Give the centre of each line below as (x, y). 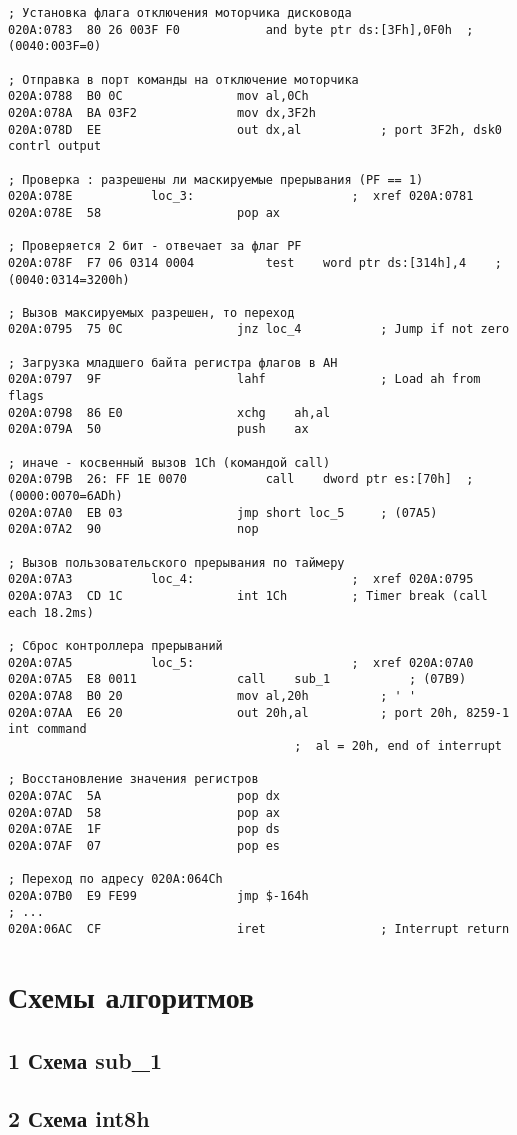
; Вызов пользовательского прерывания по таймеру (176, 562)
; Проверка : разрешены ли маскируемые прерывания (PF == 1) (216, 179)
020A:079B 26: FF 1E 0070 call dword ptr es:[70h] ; (241, 479)
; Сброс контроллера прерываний (115, 645)
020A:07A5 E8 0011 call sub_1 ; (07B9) (237, 679)
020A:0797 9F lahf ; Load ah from (244, 379)
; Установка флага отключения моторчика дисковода (180, 13)
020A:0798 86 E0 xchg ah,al (169, 412)
